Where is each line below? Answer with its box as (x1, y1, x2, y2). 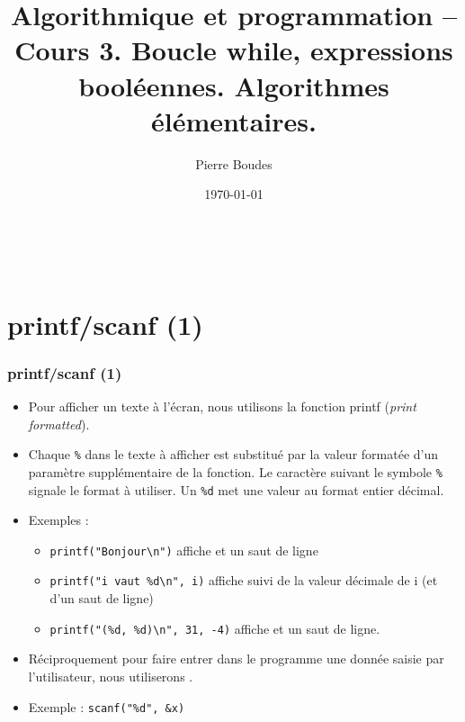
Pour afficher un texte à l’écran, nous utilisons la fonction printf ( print (28, 397, 416, 416)
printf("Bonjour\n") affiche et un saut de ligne (49, 540, 318, 559)
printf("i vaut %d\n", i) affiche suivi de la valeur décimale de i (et (49, 571, 438, 590)
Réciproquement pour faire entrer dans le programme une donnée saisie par (28, 649, 444, 668)
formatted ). (28, 414, 90, 433)
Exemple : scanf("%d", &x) (28, 697, 185, 716)
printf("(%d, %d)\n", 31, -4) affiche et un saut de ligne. (49, 618, 380, 637)
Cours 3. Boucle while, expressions (14, 32, 453, 68)
